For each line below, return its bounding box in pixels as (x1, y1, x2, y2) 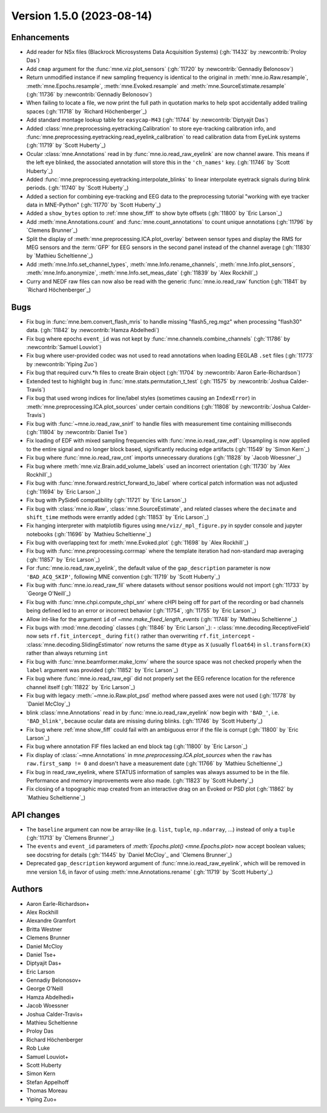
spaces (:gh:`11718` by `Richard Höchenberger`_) (26, 107, 148, 115)
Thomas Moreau (26, 1087, 68, 1094)
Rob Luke (26, 1044, 50, 1052)
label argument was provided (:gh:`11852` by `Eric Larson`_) (26, 666, 179, 673)
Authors (11, 884, 43, 894)
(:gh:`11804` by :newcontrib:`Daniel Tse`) (26, 428, 127, 435)
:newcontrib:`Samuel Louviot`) (26, 344, 102, 351)
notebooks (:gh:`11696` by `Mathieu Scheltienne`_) (26, 530, 151, 537)
